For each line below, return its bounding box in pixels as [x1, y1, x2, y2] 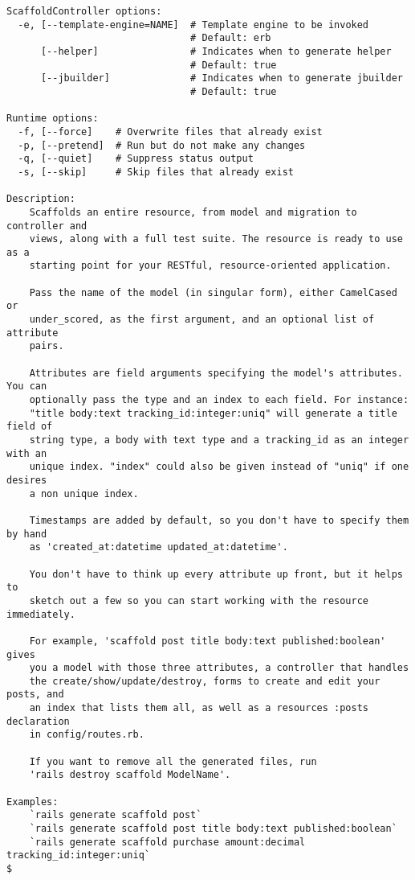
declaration [6, 715, 70, 727]
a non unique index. [29, 487, 139, 500]
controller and [6, 220, 87, 232]
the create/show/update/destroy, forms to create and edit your [29, 675, 380, 687]
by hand [6, 528, 47, 540]
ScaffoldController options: [6, 6, 162, 17]
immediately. [6, 608, 75, 620]
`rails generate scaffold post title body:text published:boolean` [29, 823, 397, 835]
